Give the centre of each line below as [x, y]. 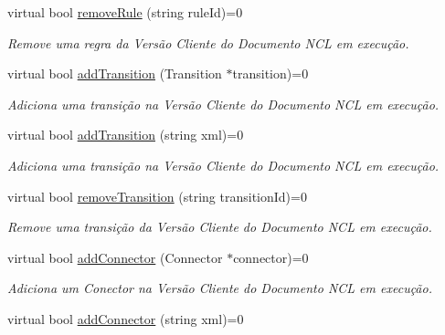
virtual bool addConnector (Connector [115, 257]
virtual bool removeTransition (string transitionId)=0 [157, 196]
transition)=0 [270, 73]
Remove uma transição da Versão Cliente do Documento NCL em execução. [220, 227]
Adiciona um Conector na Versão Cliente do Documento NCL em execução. [220, 288]
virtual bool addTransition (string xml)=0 [126, 135]
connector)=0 [271, 257]
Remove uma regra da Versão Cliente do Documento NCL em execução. [208, 42]
